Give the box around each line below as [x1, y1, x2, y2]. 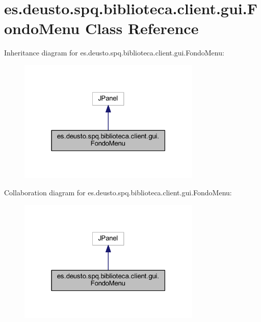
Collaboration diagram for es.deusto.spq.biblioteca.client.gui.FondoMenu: [4, 187, 232, 198]
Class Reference [85, 18, 199, 39]
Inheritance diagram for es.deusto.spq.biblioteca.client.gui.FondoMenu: [4, 47, 224, 58]
